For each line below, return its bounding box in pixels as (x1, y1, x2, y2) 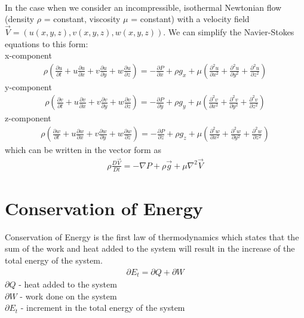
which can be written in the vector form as (5, 143, 161, 156)
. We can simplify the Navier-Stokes (163, 26, 294, 38)
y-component (5, 80, 52, 93)
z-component (5, 112, 51, 124)
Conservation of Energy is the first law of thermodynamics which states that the (5, 230, 299, 243)
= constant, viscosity (44, 13, 121, 25)
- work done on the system (20, 289, 117, 302)
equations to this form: (5, 37, 88, 50)
